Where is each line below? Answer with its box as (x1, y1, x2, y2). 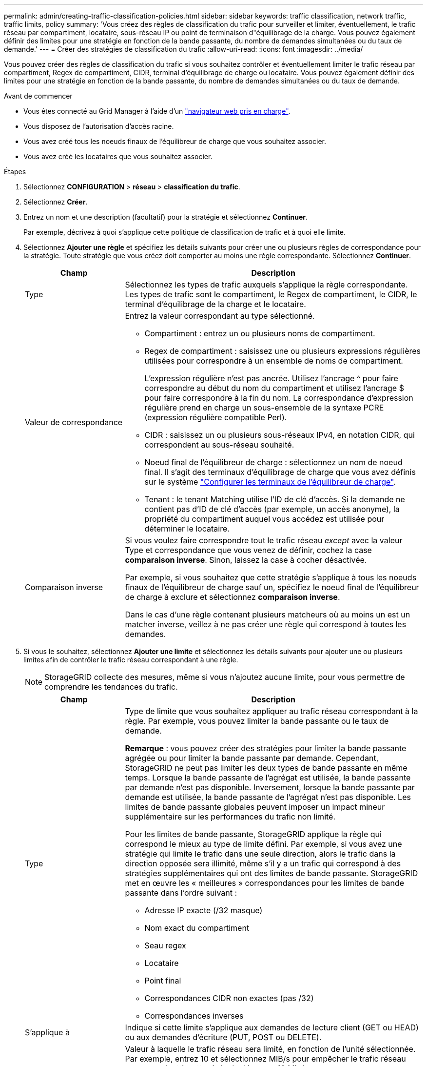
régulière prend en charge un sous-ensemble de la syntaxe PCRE (144, 403, 384, 412)
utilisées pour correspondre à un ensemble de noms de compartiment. (144, 356, 403, 366)
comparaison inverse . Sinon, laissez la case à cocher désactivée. (125, 555, 367, 565)
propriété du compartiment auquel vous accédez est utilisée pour (144, 514, 385, 524)
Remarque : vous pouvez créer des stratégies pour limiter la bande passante (125, 743, 407, 753)
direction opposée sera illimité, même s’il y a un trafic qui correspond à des (125, 859, 401, 868)
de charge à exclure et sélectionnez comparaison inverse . (125, 592, 340, 602)
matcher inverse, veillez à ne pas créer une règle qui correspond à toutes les (125, 619, 407, 629)
